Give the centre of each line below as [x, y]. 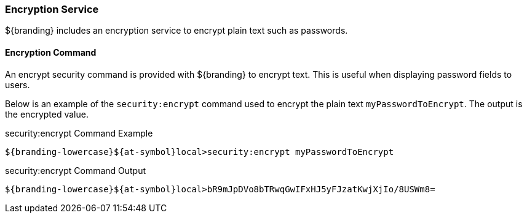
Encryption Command [51, 52]
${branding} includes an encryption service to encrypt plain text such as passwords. [176, 31]
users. [18, 85]
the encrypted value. [47, 114]
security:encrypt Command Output [76, 170]
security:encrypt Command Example [79, 133]
